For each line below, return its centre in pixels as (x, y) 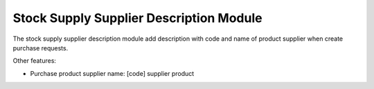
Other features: (35, 61)
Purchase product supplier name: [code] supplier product (112, 73)
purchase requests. (41, 48)
